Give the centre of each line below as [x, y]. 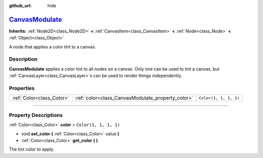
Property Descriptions [36, 115]
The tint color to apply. [32, 149]
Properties [22, 88]
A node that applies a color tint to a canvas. [53, 47]
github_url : [20, 6]
